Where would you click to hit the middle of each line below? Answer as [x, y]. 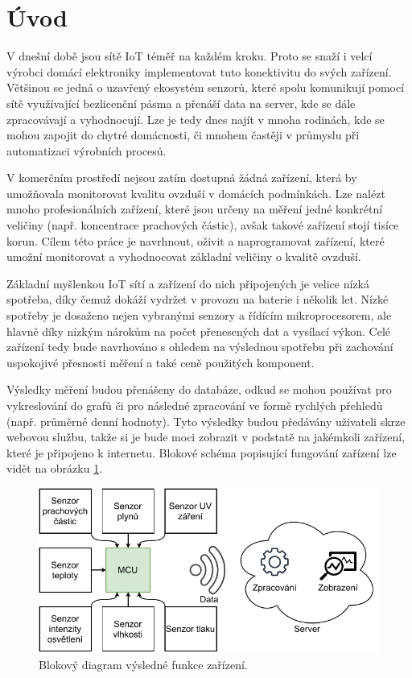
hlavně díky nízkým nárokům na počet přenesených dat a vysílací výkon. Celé [199, 331]
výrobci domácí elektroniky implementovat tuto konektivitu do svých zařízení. [199, 71]
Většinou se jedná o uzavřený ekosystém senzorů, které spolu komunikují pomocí [206, 87]
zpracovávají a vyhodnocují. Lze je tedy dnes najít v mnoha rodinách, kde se [196, 119]
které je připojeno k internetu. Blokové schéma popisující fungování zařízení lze [202, 452]
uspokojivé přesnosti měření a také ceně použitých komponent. [161, 362]
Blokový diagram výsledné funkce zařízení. [143, 664]
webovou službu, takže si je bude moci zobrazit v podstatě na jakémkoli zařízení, [206, 437]
